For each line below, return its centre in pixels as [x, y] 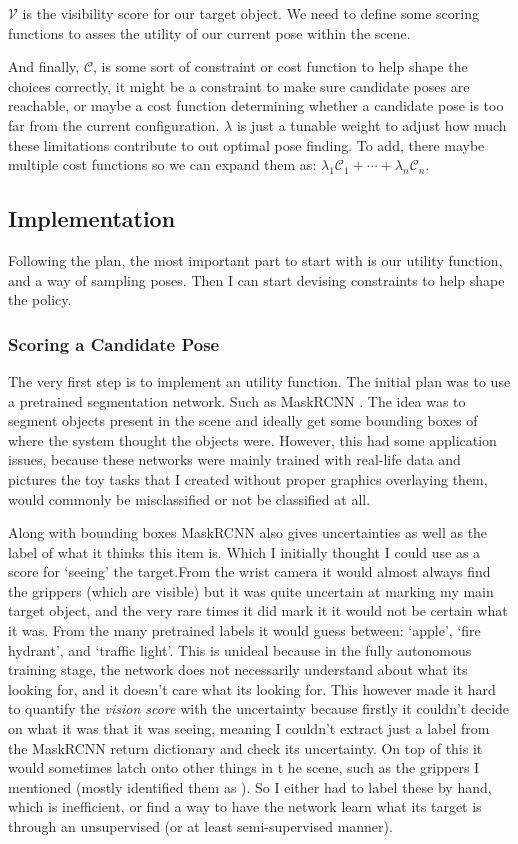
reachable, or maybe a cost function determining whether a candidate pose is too [256, 105]
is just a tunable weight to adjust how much [371, 124]
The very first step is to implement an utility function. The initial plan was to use [259, 380]
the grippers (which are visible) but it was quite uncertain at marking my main [251, 590]
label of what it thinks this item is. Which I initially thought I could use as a [244, 551]
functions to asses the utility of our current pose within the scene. [209, 32]
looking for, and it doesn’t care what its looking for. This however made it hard [252, 688]
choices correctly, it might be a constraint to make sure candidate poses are [239, 85]
